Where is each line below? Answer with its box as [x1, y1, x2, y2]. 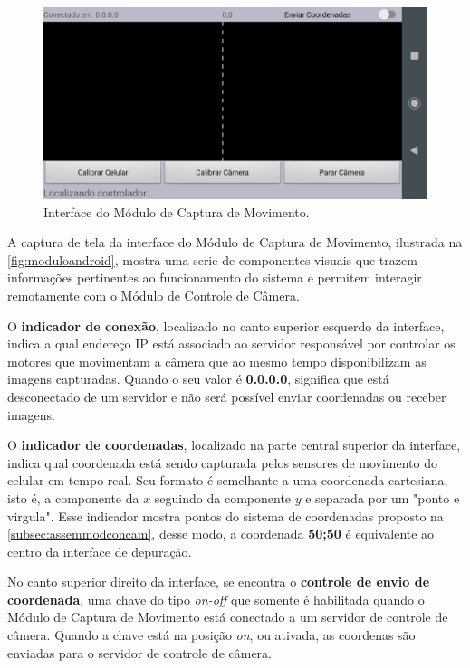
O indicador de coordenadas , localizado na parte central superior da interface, [7, 435, 461, 454]
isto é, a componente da [7, 488, 139, 507]
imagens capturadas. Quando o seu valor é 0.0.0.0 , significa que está [7, 369, 389, 388]
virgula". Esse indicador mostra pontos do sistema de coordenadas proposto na [7, 506, 444, 525]
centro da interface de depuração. [7, 541, 192, 560]
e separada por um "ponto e [305, 488, 460, 507]
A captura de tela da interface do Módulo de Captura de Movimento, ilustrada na [7, 233, 463, 252]
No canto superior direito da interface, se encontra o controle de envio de [7, 572, 430, 591]
